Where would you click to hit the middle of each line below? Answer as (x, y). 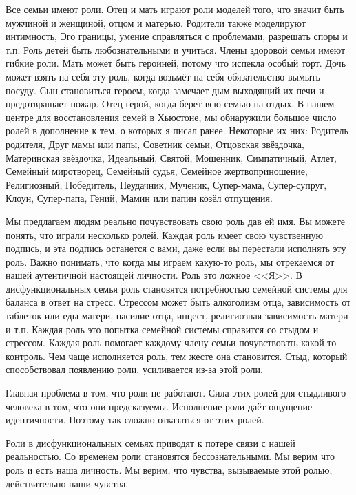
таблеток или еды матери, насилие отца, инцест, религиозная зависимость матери (177, 316)
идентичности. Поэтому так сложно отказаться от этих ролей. (135, 420)
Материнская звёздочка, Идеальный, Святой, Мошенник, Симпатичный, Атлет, (171, 157)
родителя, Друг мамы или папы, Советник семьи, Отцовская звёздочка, (155, 144)
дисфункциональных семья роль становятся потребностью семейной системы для (177, 288)
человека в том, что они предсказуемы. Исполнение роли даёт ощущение (159, 406)
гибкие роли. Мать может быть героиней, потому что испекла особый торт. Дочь (176, 63)
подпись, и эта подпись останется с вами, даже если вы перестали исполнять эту (176, 248)
